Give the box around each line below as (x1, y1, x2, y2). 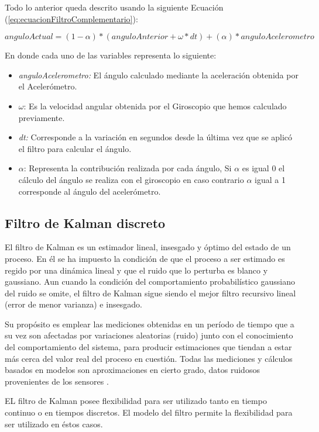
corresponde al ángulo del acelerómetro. (18, 185, 161, 197)
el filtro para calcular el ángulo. (18, 142, 132, 154)
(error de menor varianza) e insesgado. (5, 298, 142, 310)
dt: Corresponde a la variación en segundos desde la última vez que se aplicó (18, 131, 293, 143)
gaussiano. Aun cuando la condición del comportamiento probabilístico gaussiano (5, 275, 295, 288)
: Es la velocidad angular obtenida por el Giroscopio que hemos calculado (23, 99, 287, 112)
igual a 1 (255, 173, 286, 185)
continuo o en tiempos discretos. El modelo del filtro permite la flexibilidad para (5, 406, 293, 419)
